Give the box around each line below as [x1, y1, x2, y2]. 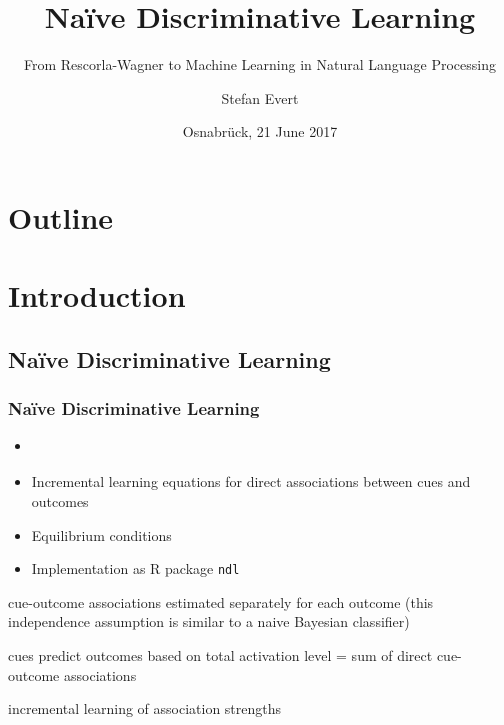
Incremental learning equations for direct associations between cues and [31, 471, 471, 492]
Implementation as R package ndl [31, 558, 240, 579]
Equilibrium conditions [31, 524, 172, 545]
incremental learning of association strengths [8, 698, 282, 719]
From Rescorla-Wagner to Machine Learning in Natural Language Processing [23, 54, 496, 75]
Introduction [8, 275, 186, 316]
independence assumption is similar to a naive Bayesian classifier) [8, 611, 410, 632]
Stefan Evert [221, 87, 299, 108]
